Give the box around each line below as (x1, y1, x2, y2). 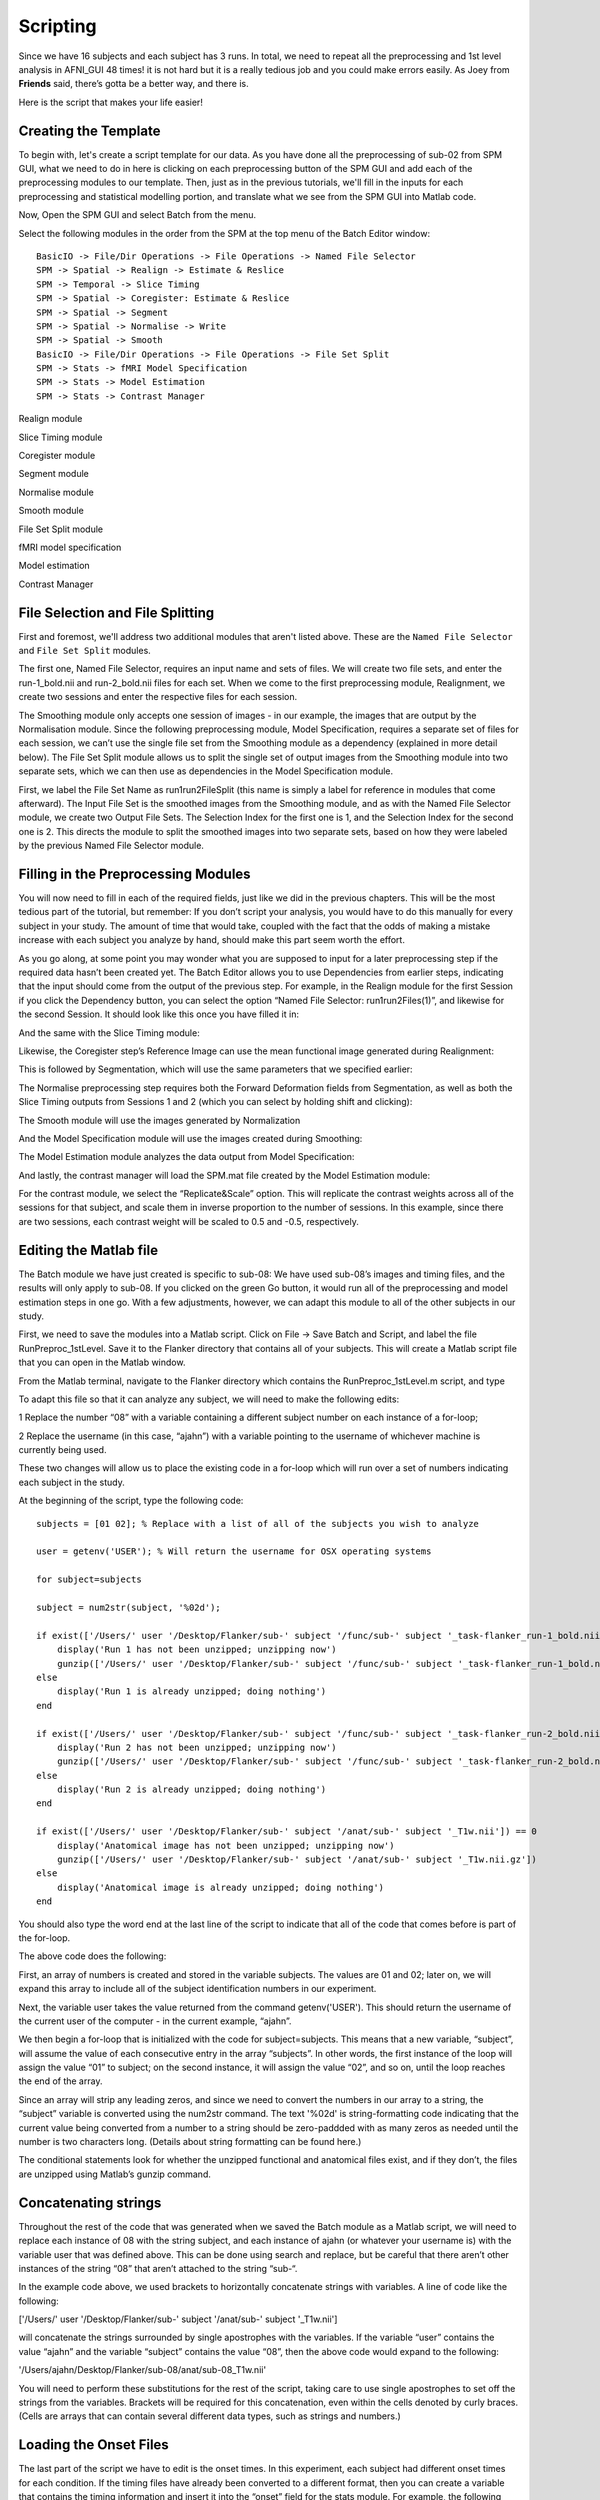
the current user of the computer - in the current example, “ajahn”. (18, 2015, 292, 2027)
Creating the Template (18, 122, 161, 139)
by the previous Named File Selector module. (18, 840, 205, 852)
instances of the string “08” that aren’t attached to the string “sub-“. (18, 2262, 298, 2274)
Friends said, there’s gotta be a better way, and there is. (18, 78, 249, 90)
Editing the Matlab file (18, 1241, 159, 1259)
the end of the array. (18, 2075, 103, 2087)
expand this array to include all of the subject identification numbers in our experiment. (18, 1983, 377, 1995)
